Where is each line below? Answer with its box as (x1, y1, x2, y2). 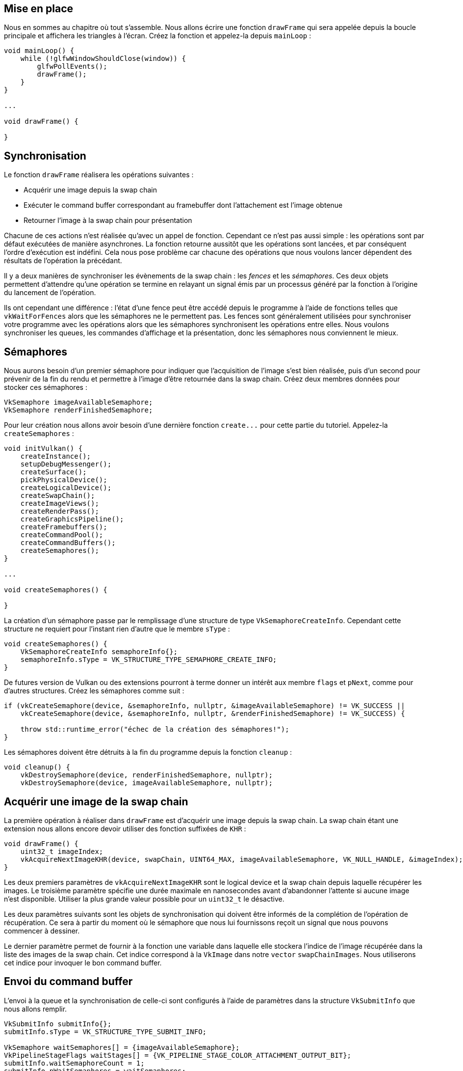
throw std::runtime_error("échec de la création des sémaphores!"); (20, 725, 289, 734)
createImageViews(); (20, 499, 99, 508)
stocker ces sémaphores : (4, 383, 87, 392)
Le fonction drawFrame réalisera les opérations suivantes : (4, 170, 194, 179)
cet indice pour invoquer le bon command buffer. (4, 958, 162, 967)
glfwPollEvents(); (37, 62, 107, 71)
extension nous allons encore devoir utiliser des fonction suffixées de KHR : (4, 824, 246, 833)
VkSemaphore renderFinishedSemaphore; (4, 406, 153, 414)
